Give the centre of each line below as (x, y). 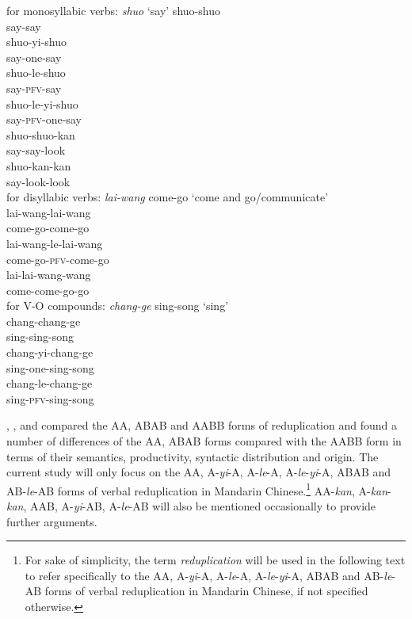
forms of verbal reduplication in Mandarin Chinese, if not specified (206, 591)
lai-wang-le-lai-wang (55, 243)
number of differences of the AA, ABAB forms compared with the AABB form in (204, 441)
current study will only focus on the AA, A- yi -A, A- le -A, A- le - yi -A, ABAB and (199, 472)
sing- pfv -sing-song (50, 398)
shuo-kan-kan (39, 165)
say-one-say (34, 57)
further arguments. (52, 521)
